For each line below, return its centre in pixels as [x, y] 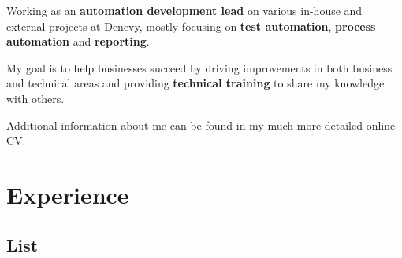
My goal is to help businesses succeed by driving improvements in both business [199, 67]
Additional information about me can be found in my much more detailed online [201, 125]
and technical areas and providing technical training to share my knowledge [195, 83]
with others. [35, 98]
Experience [68, 194]
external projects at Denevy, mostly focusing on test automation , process [191, 26]
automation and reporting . [78, 41]
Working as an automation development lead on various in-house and [184, 10]
